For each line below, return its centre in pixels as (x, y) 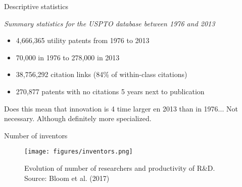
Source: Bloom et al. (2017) (67, 178)
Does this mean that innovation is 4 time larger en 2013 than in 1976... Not (121, 108)
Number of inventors (36, 135)
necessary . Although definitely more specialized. (78, 118)
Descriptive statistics (36, 6)
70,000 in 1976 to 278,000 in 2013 (68, 57)
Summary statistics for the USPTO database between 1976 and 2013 (110, 23)
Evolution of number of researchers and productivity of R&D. (120, 168)
